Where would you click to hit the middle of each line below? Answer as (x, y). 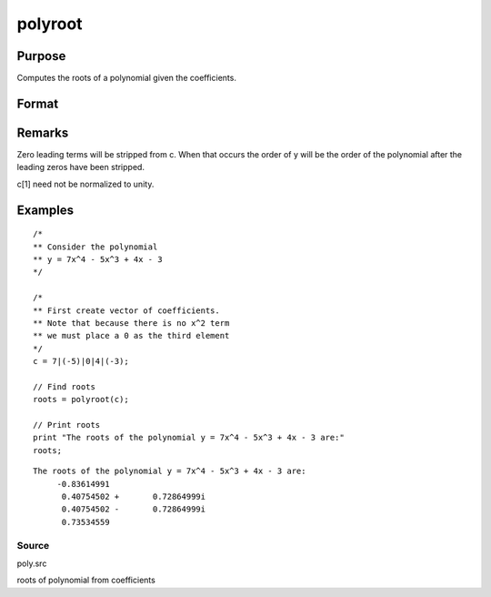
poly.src (32, 563)
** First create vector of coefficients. (126, 310)
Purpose (41, 56)
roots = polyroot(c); (81, 400)
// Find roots (64, 386)
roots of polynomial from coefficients (86, 580)
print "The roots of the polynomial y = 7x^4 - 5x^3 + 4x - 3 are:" (189, 438)
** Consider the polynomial (95, 247)
